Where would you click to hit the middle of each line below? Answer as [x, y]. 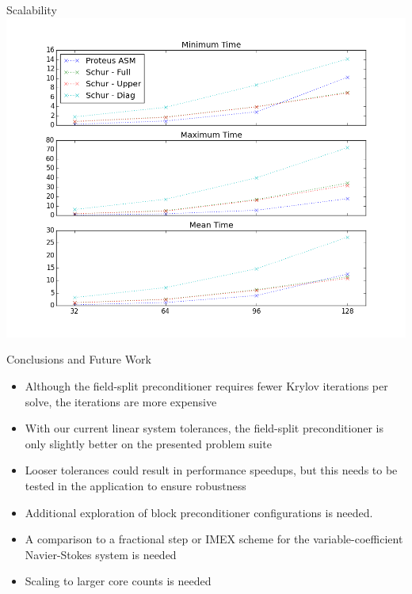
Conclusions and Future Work [79, 359]
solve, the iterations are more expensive [121, 401]
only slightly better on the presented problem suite [148, 443]
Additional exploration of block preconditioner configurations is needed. [199, 512]
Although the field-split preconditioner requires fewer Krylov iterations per [206, 385]
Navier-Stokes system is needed [101, 554]
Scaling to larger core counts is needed [118, 581]
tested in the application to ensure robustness [135, 485]
